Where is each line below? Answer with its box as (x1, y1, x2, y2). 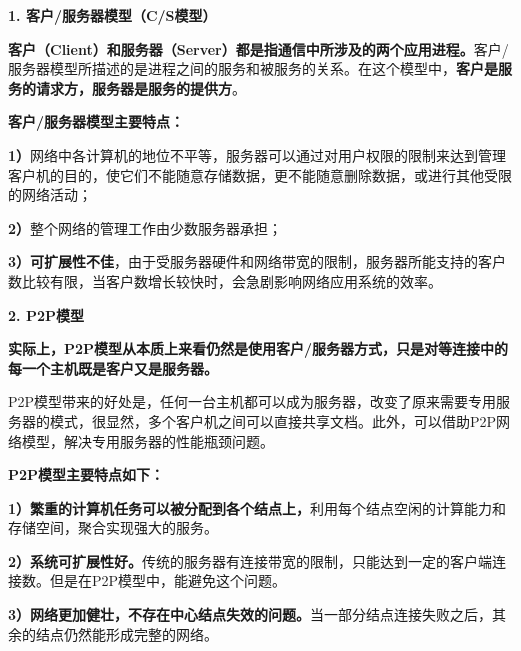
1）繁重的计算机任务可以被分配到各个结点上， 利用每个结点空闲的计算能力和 (8, 497, 507, 518)
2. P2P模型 (8, 304, 84, 325)
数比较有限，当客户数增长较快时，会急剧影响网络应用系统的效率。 (8, 270, 442, 291)
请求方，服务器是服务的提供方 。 (35, 77, 246, 98)
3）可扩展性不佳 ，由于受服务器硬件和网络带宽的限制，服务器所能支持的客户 (8, 251, 507, 272)
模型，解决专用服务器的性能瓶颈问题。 (21, 430, 274, 451)
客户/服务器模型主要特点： (8, 111, 185, 132)
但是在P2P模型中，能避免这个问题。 (49, 570, 287, 591)
